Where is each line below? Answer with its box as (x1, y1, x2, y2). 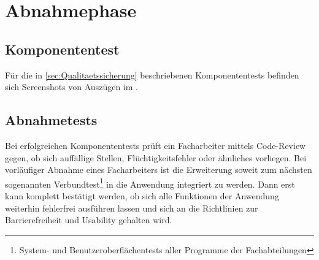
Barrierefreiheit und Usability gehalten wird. (5, 213, 172, 226)
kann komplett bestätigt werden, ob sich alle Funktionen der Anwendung (5, 189, 279, 202)
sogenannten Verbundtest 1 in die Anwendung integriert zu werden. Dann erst (5, 175, 295, 190)
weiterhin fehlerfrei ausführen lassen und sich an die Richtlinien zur (5, 201, 258, 214)
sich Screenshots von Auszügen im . (5, 80, 138, 93)
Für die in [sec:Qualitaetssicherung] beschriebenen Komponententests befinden (5, 68, 299, 81)
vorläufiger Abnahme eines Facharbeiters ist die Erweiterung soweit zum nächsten (5, 163, 312, 176)
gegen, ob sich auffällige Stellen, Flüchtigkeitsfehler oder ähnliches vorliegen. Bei (5, 151, 307, 164)
